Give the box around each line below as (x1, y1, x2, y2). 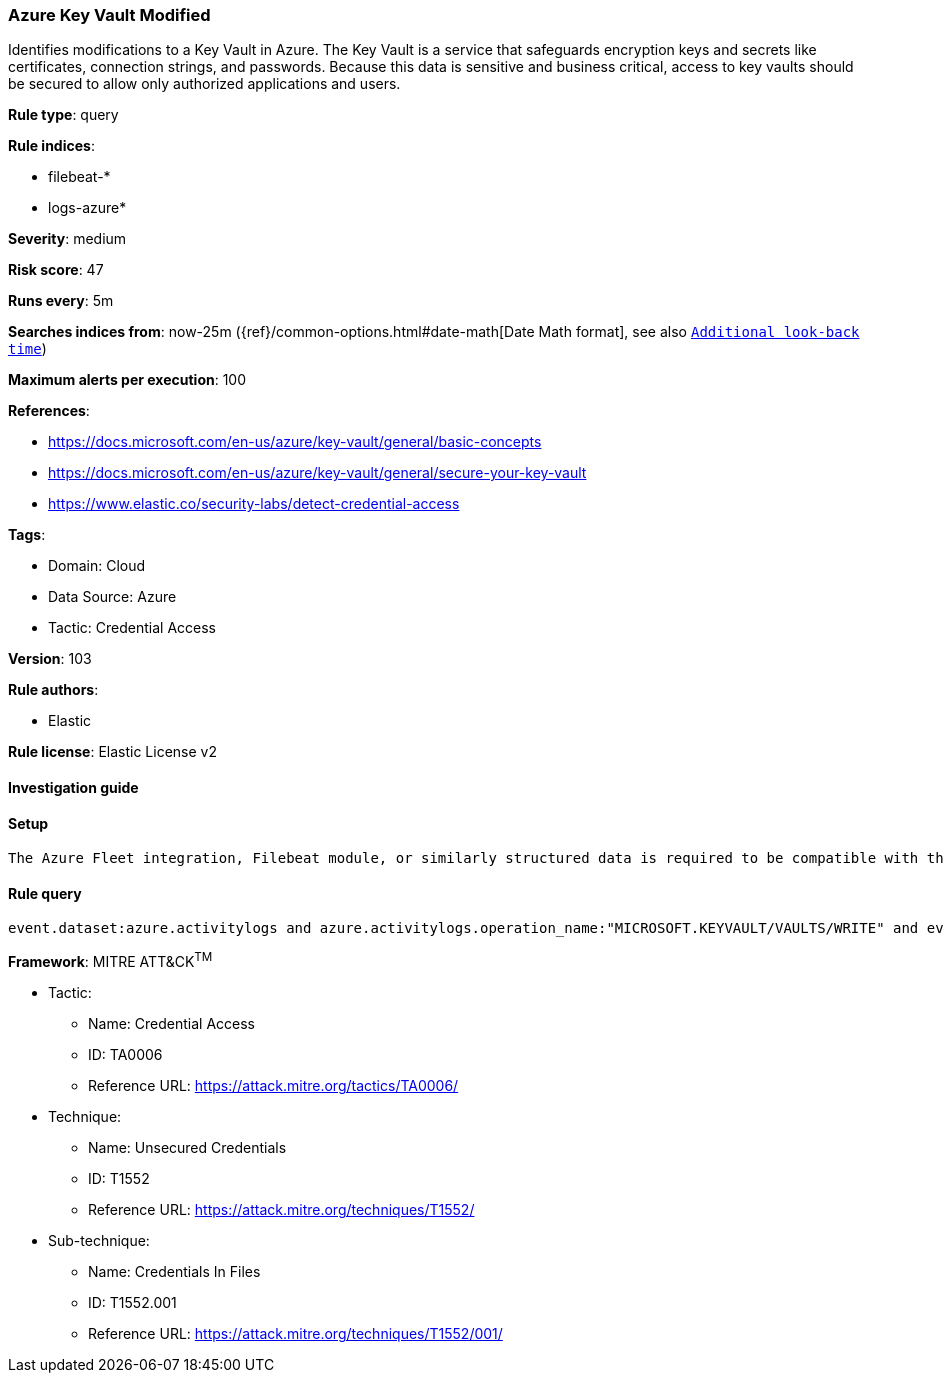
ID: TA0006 (88, 1046, 163, 1064)
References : (8, 402, 90, 420)
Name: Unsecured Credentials (88, 1139, 287, 1157)
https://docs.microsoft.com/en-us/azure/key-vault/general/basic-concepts (48, 433, 542, 451)
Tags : (8, 526, 46, 544)
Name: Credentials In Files (88, 1263, 261, 1281)
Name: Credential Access (88, 1015, 255, 1033)
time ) (8, 340, 47, 358)
